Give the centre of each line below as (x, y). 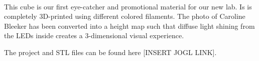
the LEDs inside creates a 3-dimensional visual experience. (94, 35)
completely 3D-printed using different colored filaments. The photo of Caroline (125, 16)
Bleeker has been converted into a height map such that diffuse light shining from (129, 26)
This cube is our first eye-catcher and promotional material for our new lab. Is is (128, 6)
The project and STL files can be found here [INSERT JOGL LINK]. (110, 52)
